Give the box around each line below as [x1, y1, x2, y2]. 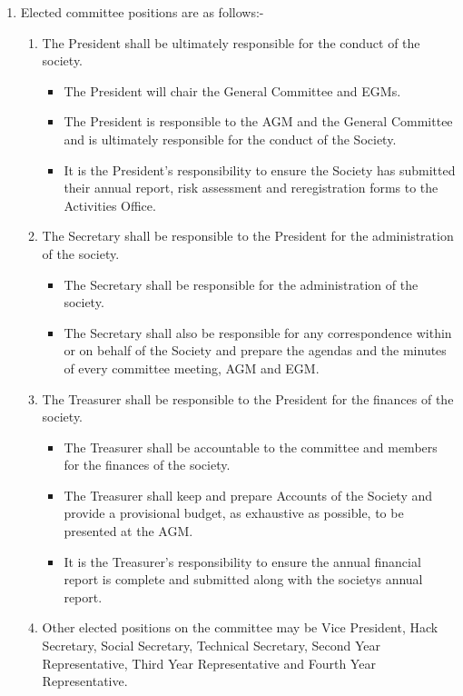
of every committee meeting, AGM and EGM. [64, 358, 320, 377]
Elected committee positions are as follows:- [20, 3, 264, 21]
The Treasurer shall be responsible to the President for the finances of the [42, 389, 454, 408]
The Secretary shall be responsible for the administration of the [64, 274, 419, 293]
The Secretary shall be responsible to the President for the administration [42, 226, 454, 245]
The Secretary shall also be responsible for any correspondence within [64, 323, 452, 342]
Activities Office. [64, 195, 156, 214]
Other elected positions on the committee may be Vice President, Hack [42, 618, 438, 637]
